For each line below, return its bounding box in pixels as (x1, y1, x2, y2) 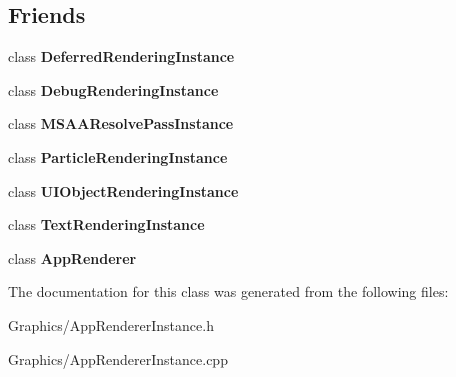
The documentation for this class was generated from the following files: (8, 281, 449, 302)
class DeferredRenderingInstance (8, 46, 235, 67)
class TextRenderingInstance (8, 214, 205, 235)
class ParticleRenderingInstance (8, 146, 228, 167)
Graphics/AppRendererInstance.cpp (8, 348, 228, 369)
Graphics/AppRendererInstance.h (8, 314, 214, 335)
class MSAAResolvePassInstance (8, 113, 234, 134)
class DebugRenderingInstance (8, 79, 219, 100)
